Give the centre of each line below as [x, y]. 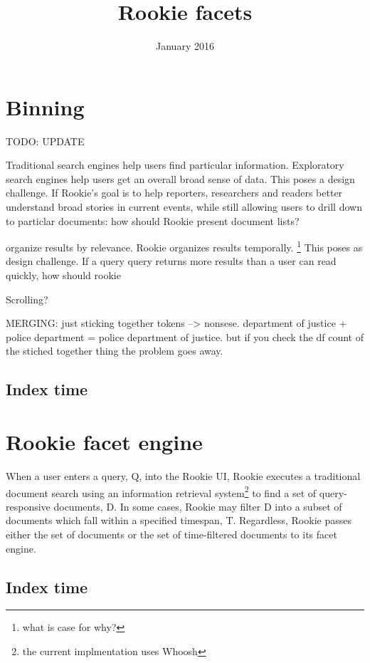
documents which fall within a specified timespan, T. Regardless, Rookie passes [179, 520]
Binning [45, 106]
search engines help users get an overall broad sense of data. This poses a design [180, 178]
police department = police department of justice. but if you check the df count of [185, 336]
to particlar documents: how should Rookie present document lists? [153, 220]
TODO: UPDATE [45, 141]
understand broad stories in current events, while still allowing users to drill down [184, 207]
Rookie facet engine [104, 442]
